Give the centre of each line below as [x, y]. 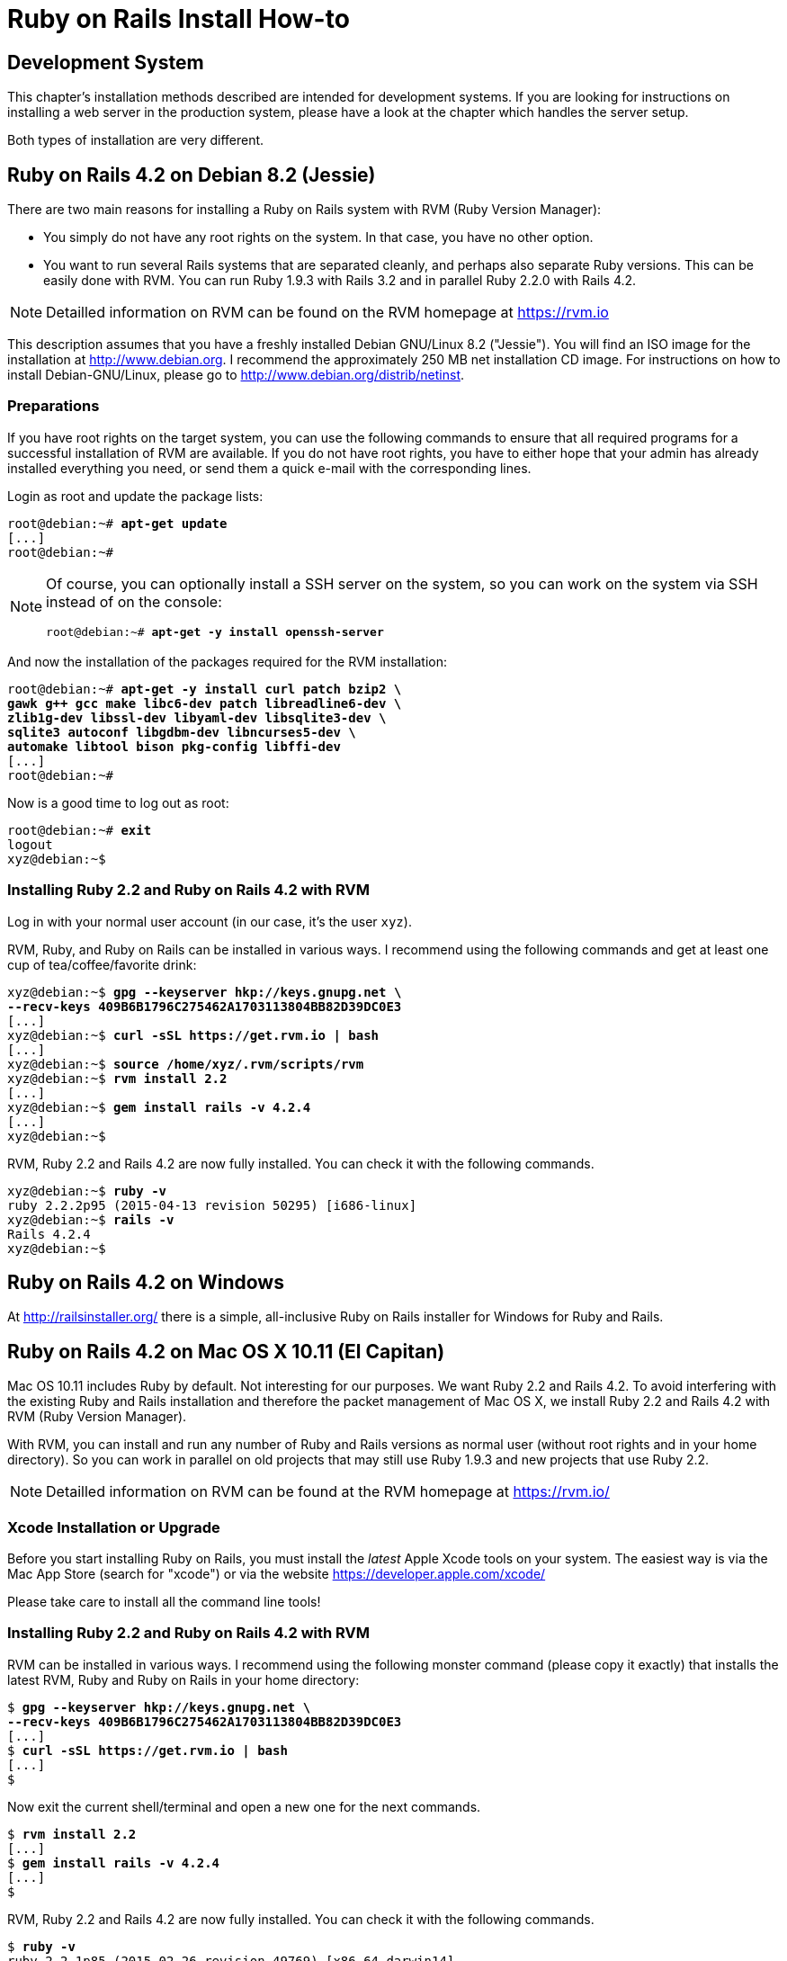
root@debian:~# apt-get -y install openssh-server [215, 631]
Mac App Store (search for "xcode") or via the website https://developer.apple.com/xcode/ [277, 1573]
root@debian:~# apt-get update [117, 523]
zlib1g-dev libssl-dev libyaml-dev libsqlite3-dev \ [197, 717]
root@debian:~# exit [80, 830]
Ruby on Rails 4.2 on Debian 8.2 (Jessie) [192, 175]
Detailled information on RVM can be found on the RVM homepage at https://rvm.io [327, 313]
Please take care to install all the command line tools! [164, 1601]
